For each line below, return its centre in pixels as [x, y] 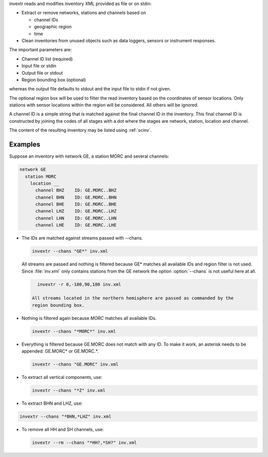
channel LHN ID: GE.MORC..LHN [76, 218]
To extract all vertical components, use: [62, 377]
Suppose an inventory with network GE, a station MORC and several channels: [89, 156]
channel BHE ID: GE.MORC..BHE [76, 204]
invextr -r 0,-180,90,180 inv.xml [79, 284]
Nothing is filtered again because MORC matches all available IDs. [89, 318]
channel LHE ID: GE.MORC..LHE [76, 225]
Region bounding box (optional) [54, 80]
